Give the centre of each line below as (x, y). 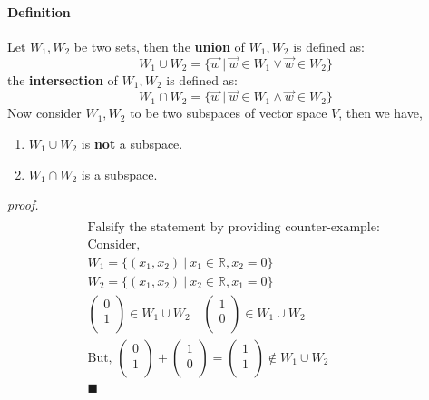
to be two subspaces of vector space (229, 113)
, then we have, (380, 113)
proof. (23, 205)
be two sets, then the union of (159, 46)
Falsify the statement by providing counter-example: (234, 227)
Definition (39, 11)
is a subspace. (119, 174)
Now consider (44, 113)
